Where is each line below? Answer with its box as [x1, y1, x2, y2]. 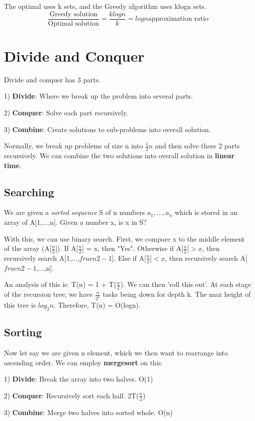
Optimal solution [48, 20, 99, 27]
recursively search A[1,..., [4, 252, 80, 263]
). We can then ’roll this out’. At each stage [120, 279, 251, 289]
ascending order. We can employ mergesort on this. [4, 357, 163, 367]
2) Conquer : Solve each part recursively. [4, 107, 128, 117]
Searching [4, 184, 54, 199]
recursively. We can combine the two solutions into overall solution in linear [4, 150, 235, 160]
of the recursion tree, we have [4, 289, 93, 299]
